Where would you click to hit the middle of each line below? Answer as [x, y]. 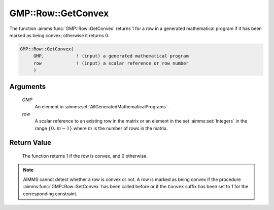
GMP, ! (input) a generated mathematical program [111, 56]
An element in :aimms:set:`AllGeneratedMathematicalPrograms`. [102, 107]
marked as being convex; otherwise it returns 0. [59, 35]
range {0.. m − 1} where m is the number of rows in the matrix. [101, 128]
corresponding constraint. [50, 194]
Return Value [30, 143]
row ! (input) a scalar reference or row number [111, 63]
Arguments [28, 86]
